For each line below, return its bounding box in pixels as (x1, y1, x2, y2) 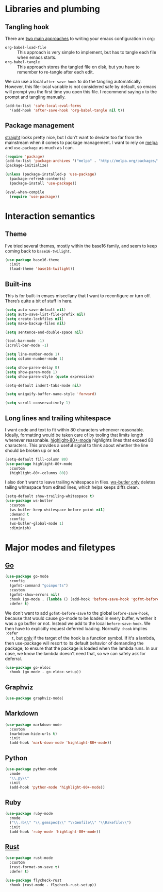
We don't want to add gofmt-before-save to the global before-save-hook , (5, 610, 149, 616)
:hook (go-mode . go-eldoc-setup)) (9, 670, 81, 675)
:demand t (9, 512, 29, 517)
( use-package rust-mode (5, 856, 53, 860)
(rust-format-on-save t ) (9, 865, 60, 870)
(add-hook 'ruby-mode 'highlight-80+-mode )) (9, 829, 101, 834)
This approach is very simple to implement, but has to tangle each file (17, 50, 157, 55)
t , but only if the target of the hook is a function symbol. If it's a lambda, (11, 635, 155, 641)
